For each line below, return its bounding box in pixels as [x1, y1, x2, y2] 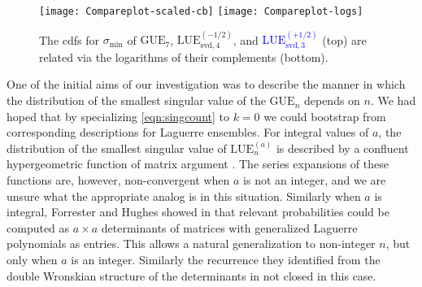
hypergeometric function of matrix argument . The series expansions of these [7, 155, 389, 172]
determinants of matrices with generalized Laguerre [101, 219, 358, 236]
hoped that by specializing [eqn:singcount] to [7, 107, 229, 124]
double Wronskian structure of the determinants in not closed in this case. [7, 267, 376, 284]
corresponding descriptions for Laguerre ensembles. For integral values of [7, 124, 369, 141]
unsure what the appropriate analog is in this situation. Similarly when [7, 187, 361, 204]
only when [7, 251, 58, 268]
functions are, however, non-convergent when [7, 172, 230, 189]
